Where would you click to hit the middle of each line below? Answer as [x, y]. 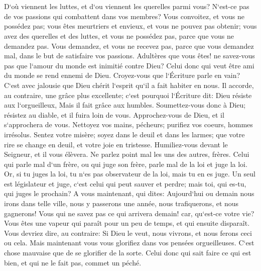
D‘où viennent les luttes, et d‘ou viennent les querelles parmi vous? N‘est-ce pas [127, 6]
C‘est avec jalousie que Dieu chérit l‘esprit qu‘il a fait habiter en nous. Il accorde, [129, 85]
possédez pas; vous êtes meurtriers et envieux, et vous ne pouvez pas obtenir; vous [130, 26]
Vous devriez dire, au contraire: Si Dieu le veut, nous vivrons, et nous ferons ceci [128, 233]
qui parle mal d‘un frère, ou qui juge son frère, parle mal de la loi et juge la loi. [126, 164]
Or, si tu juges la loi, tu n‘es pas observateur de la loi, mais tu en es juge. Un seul [130, 174]
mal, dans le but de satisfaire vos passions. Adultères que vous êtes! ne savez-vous [129, 56]
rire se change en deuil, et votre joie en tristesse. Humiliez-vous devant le [116, 144]
